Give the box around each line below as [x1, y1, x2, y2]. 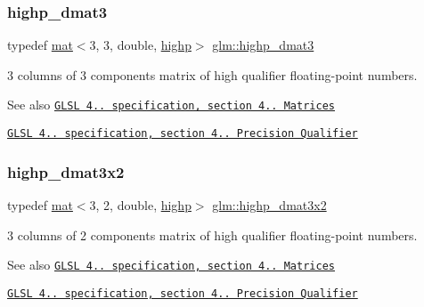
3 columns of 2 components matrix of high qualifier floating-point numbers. [7, 225, 418, 244]
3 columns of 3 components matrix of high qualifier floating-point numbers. [7, 65, 418, 84]
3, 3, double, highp [89, 36, 192, 54]
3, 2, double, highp [89, 195, 192, 214]
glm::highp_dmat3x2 [212, 195, 327, 214]
